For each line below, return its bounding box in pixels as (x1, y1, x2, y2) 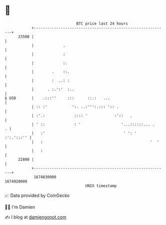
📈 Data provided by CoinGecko (4, 192, 70, 198)
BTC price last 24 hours (76, 21, 128, 26)
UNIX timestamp (85, 183, 117, 188)
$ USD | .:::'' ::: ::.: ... (4, 95, 110, 101)
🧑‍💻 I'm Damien (4, 204, 35, 210)
